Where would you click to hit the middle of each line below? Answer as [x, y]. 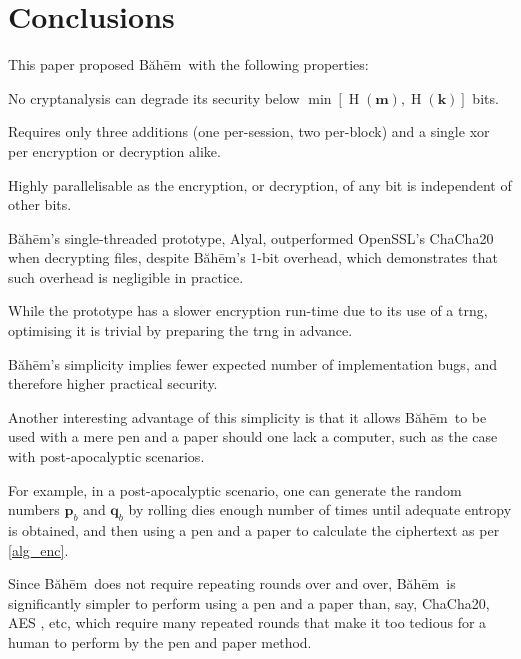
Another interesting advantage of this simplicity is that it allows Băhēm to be [247, 416]
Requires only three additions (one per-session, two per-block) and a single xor [249, 131]
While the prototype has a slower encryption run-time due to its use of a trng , [248, 310]
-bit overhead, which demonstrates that [377, 257]
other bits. [40, 204]
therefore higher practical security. [113, 383]
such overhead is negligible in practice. [126, 276]
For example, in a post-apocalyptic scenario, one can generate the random [235, 489]
